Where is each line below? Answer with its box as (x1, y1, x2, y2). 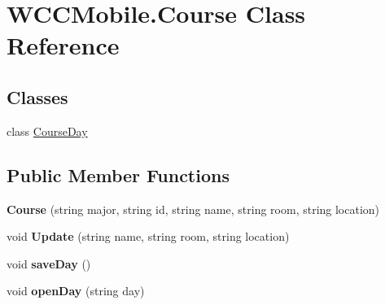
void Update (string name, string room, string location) (7, 228, 290, 245)
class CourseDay (7, 122, 88, 139)
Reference (7, 28, 120, 62)
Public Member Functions (7, 162, 230, 187)
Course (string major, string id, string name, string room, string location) (7, 200, 380, 217)
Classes (7, 84, 68, 109)
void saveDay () (7, 255, 91, 272)
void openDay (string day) (7, 282, 145, 299)
